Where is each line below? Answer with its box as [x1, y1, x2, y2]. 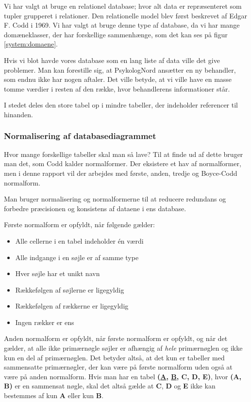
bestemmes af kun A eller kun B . [4, 390, 104, 401]
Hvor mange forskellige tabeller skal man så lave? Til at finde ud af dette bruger [4, 149, 243, 159]
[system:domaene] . [4, 39, 58, 49]
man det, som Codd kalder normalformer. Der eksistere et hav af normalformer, [4, 158, 241, 169]
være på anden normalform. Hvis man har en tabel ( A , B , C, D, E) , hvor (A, [4, 371, 242, 381]
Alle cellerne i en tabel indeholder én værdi [15, 235, 144, 246]
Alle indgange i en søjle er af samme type [15, 252, 139, 262]
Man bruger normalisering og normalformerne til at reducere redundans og [4, 194, 226, 204]
